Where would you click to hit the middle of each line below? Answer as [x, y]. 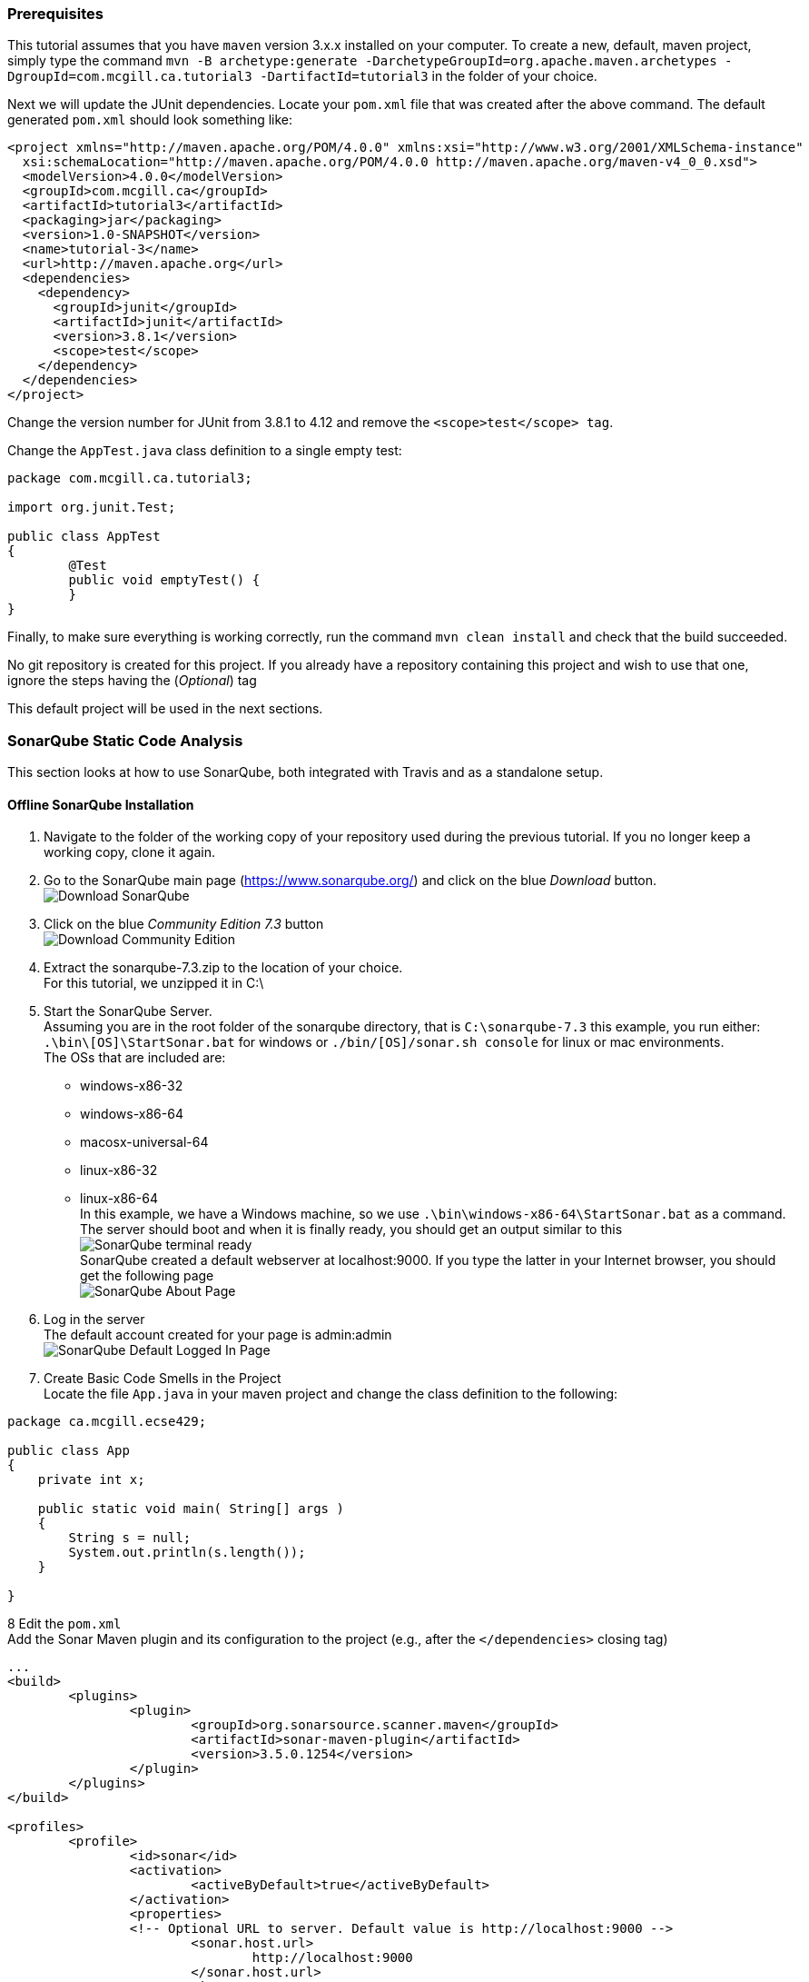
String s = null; [130, 1538]
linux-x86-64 [119, 1199]
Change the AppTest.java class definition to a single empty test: [205, 451]
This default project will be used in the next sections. [165, 709]
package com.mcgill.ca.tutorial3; [130, 478]
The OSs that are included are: [135, 1058]
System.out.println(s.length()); [187, 1553]
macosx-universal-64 [144, 1142]
